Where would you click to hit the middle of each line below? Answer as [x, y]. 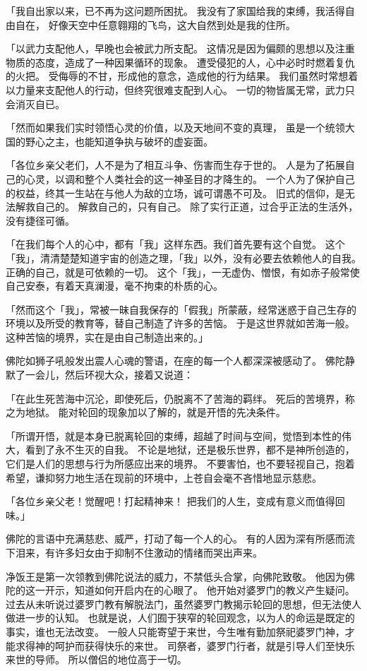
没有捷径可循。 [40, 220]
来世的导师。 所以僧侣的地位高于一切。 [96, 659]
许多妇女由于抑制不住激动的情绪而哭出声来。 [158, 552]
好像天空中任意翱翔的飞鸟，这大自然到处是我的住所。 [172, 24]
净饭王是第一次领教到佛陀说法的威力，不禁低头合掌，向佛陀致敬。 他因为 [175, 576]
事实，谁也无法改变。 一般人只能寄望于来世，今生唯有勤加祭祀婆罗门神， [175, 631]
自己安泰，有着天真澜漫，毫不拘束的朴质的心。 [114, 286]
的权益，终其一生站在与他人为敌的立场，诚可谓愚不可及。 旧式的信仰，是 [175, 192]
